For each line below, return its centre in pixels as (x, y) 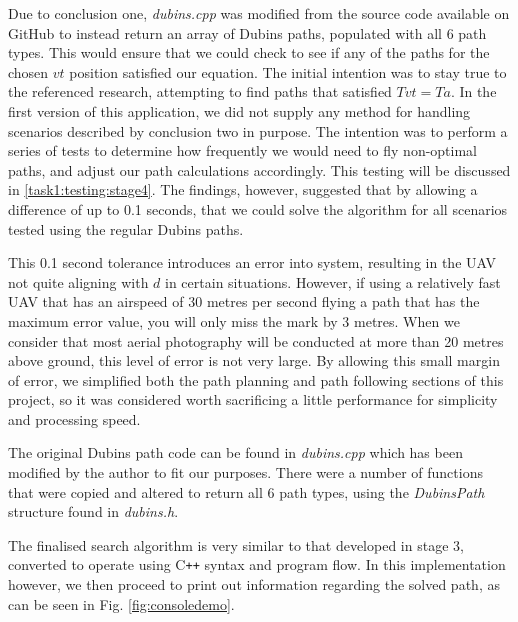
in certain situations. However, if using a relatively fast (333, 281)
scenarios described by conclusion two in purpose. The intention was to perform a (258, 130)
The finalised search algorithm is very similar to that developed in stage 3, (236, 544)
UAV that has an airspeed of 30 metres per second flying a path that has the (244, 301)
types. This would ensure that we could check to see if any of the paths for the (249, 52)
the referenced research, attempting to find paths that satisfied (200, 91)
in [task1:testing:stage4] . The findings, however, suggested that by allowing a (243, 189)
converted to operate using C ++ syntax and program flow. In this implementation (257, 564)
